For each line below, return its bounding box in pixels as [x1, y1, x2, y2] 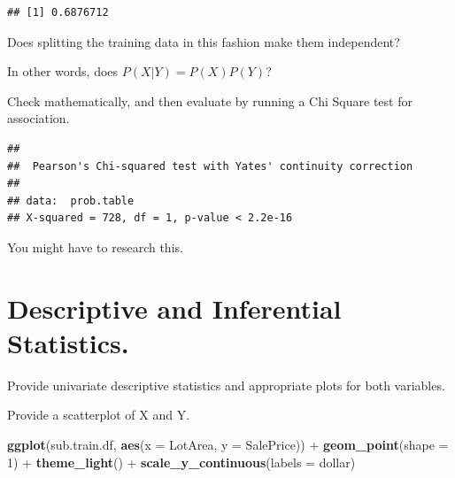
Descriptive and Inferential [7, 289, 342, 326]
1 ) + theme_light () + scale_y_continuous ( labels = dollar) [7, 452, 356, 471]
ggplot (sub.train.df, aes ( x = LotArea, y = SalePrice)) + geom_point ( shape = [7, 436, 449, 454]
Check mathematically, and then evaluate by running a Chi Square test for [7, 91, 413, 110]
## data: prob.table [7, 194, 135, 207]
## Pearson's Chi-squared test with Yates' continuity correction [7, 159, 413, 173]
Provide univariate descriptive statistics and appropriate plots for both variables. [7, 375, 445, 394]
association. [7, 109, 70, 127]
